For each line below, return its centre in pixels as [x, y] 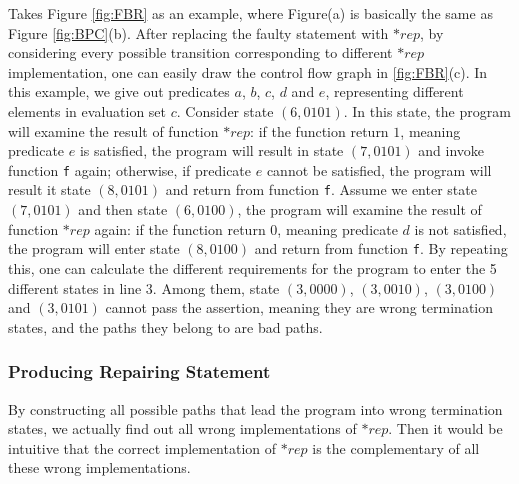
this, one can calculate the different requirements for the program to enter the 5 [252, 267]
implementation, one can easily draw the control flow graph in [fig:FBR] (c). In [248, 71]
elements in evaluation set [87, 110]
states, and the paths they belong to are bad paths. [165, 326]
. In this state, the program [427, 110]
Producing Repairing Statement [139, 371]
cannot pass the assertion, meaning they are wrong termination [299, 307]
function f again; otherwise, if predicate [130, 169]
